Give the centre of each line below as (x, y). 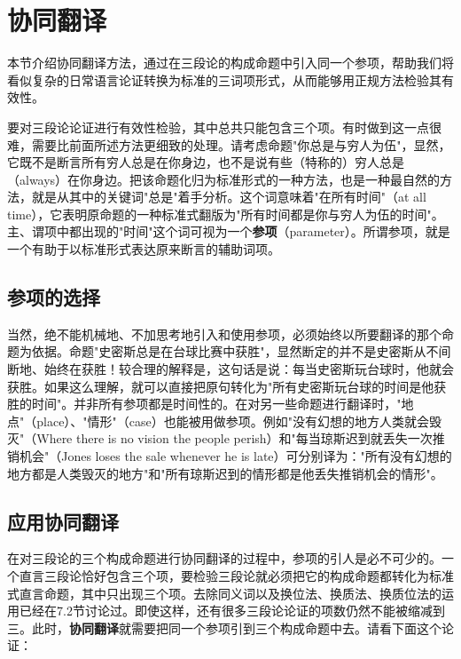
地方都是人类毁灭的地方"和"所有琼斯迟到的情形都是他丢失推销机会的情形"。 (225, 473)
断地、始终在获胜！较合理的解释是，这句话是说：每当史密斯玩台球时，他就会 (230, 369)
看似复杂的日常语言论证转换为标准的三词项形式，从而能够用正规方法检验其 (224, 79)
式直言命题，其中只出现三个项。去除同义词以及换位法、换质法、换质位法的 (224, 593)
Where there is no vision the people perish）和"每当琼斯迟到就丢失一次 (234, 438)
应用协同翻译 (63, 521)
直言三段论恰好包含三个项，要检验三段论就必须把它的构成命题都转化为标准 (236, 576)
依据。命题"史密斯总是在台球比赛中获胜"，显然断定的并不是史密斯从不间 (241, 351)
